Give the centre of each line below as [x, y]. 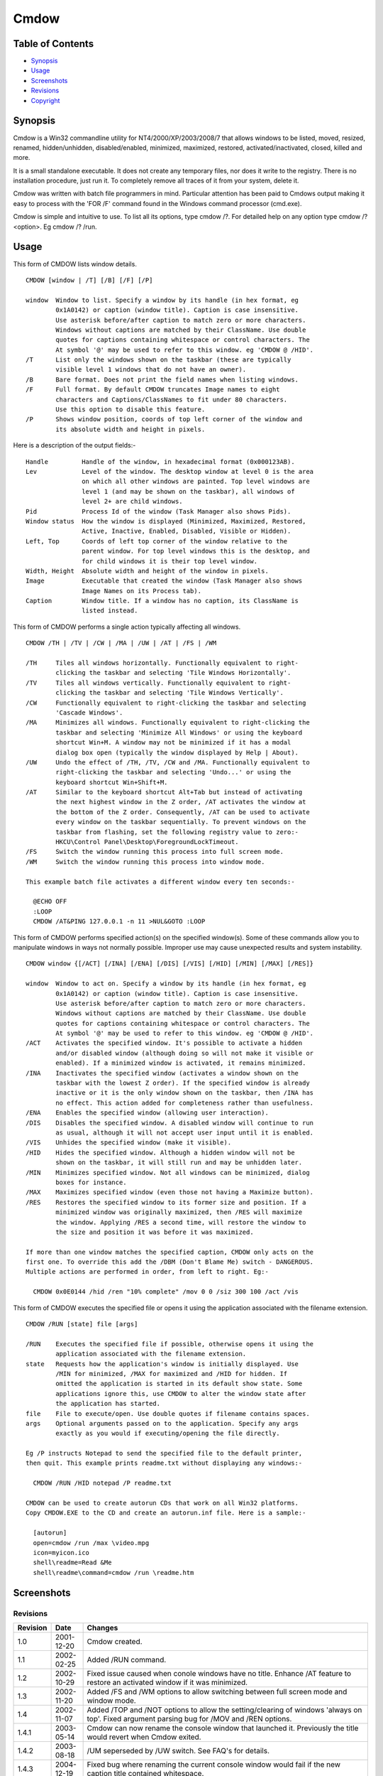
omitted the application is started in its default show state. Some [179, 1384]
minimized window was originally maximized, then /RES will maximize [179, 1212]
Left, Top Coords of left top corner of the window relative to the [157, 541]
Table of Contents [54, 44]
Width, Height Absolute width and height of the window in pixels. [147, 571]
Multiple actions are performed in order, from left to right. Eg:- [147, 1272]
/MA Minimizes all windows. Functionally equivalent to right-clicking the [168, 722]
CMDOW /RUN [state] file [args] [82, 1324]
